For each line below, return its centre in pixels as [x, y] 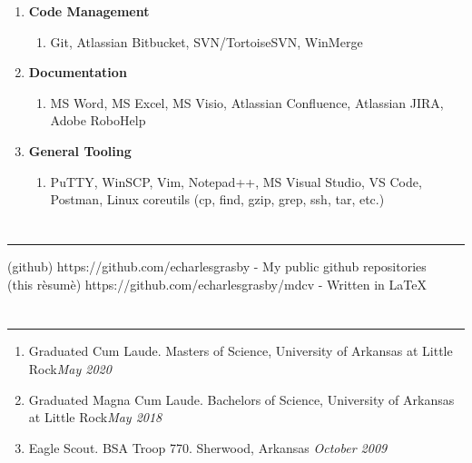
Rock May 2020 [70, 368]
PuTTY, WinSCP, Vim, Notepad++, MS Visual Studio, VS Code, [236, 181]
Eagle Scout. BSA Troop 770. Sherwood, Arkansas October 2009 [208, 447]
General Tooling [80, 150]
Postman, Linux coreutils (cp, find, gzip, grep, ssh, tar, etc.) [217, 199]
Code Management [89, 11]
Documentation [78, 72]
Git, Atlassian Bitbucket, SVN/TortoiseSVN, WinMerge [206, 41]
